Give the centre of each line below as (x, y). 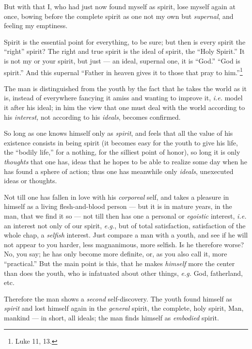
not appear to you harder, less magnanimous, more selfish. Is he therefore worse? (124, 244)
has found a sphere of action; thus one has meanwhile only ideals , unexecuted (119, 171)
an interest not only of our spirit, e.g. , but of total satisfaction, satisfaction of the (125, 225)
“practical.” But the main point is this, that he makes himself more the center (119, 263)
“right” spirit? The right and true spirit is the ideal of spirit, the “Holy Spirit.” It (124, 51)
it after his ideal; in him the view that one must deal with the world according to (125, 107)
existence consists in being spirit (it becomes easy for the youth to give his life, (121, 142)
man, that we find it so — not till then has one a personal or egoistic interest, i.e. (125, 215)
